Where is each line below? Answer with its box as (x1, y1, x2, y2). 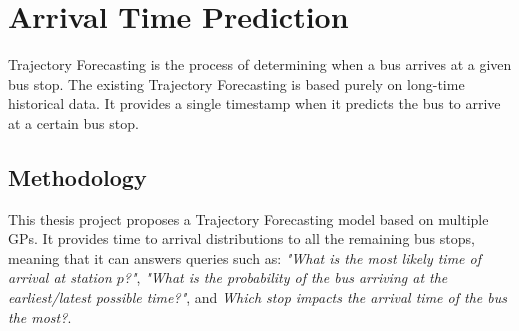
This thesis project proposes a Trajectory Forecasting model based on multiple (8, 208, 489, 229)
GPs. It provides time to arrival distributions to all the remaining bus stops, (8, 228, 475, 249)
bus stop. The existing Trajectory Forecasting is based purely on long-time (8, 73, 465, 94)
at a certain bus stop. (8, 112, 139, 133)
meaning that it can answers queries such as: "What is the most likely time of (8, 247, 482, 268)
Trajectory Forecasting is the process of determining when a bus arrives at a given (8, 54, 512, 75)
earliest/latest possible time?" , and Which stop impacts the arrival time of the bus (8, 287, 507, 308)
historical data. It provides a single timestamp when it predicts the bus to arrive (8, 93, 501, 114)
